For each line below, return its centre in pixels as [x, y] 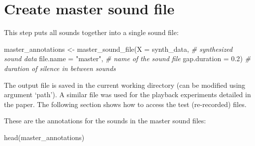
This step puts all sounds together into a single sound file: [91, 32]
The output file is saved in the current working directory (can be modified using [125, 85]
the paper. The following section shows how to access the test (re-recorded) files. [125, 104]
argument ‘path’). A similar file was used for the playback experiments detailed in [127, 94]
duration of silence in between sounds [60, 68]
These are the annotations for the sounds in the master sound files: [105, 121]
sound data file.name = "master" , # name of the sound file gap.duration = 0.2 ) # [127, 58]
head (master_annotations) [44, 137]
